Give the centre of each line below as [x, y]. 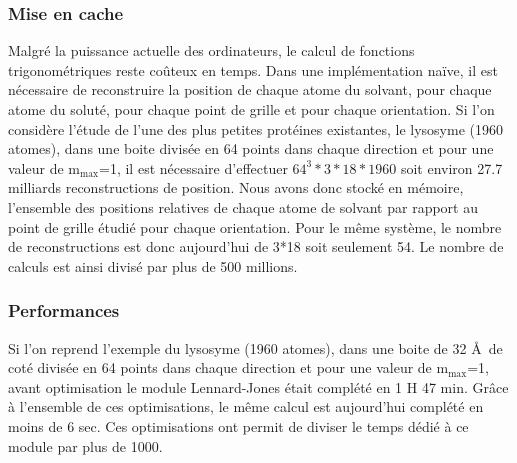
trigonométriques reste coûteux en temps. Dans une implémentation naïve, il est [253, 69]
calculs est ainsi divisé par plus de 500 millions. [153, 265]
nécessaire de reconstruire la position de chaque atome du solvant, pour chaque [250, 89]
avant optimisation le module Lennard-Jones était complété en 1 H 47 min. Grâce [258, 386]
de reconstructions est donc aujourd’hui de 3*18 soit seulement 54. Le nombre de [256, 246]
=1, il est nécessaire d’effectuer [193, 167]
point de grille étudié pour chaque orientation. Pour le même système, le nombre [255, 226]
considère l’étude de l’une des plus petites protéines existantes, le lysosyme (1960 [255, 128]
